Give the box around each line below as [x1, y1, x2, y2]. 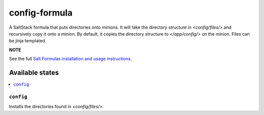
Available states [9, 68, 59, 77]
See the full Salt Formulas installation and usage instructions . [9, 56, 132, 62]
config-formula [9, 7, 73, 18]
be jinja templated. [9, 38, 46, 44]
